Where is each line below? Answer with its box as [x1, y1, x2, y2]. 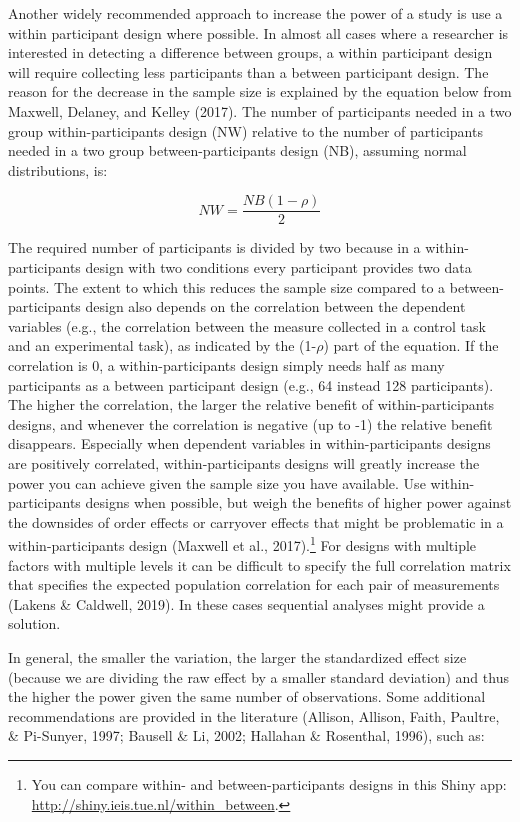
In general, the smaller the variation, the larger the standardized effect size [8, 646, 467, 667]
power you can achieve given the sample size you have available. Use [8, 472, 426, 493]
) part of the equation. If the [323, 335, 499, 356]
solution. [8, 613, 61, 634]
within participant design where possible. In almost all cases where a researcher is [8, 22, 509, 43]
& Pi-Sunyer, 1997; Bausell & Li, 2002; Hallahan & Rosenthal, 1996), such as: [8, 725, 485, 746]
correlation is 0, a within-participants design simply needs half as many [8, 354, 445, 375]
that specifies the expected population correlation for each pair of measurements [8, 574, 500, 595]
